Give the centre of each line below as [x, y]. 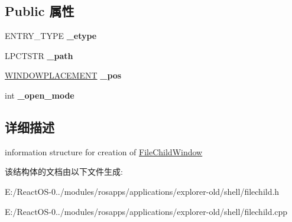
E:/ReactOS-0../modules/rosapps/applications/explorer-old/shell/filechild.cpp [146, 211]
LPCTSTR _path [39, 55]
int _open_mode [40, 95]
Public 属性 [40, 11]
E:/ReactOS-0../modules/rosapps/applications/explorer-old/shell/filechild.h [142, 191]
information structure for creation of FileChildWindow [104, 151]
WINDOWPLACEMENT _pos [63, 75]
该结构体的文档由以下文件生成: [64, 172]
